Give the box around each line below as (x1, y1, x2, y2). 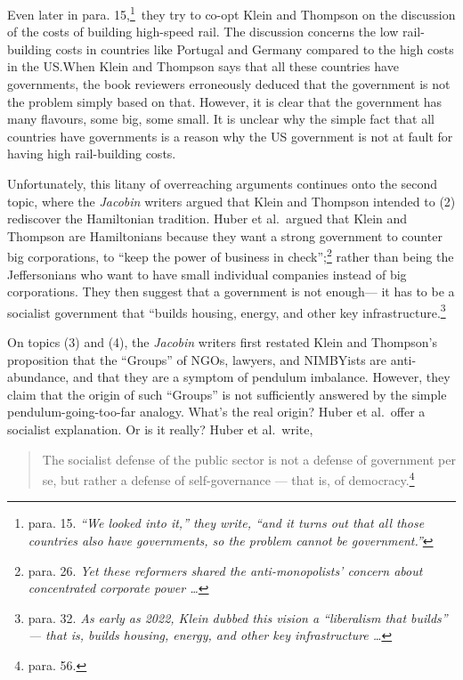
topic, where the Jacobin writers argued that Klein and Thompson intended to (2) (7, 191, 456, 210)
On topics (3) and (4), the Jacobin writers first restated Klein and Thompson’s (7, 333, 437, 352)
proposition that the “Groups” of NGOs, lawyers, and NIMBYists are (7, 350, 387, 368)
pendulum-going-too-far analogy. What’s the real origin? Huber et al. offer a (7, 402, 426, 421)
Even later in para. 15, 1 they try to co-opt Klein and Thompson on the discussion (7, 3, 456, 23)
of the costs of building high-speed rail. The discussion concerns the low (7, 22, 399, 41)
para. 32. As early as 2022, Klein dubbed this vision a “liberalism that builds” (28, 608, 448, 627)
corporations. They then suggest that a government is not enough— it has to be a (7, 282, 455, 301)
